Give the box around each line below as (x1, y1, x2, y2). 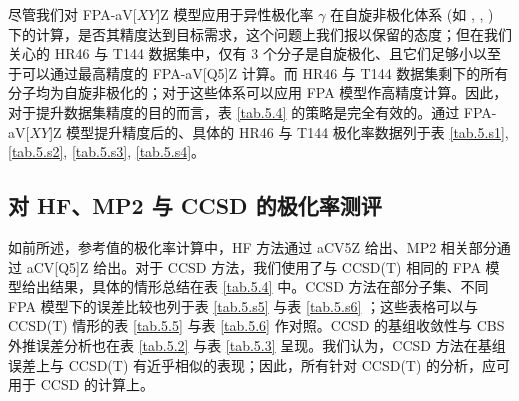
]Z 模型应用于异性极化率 (156, 4, 314, 24)
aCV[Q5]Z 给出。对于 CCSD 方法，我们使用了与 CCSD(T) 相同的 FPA (26, 256, 481, 277)
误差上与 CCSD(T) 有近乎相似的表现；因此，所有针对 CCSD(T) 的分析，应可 (8, 354, 511, 375)
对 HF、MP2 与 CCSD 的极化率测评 (8, 190, 382, 221)
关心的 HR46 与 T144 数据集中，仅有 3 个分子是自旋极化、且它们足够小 (8, 43, 473, 64)
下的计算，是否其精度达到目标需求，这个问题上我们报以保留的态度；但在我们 (8, 23, 512, 44)
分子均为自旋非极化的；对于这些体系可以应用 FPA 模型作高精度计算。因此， (8, 82, 508, 103)
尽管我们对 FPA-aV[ (8, 4, 137, 24)
